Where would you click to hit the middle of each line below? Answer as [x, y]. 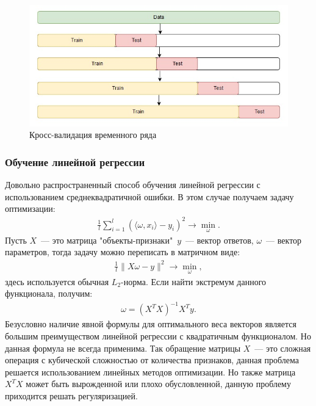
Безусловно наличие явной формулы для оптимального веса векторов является [151, 324]
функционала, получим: [49, 293]
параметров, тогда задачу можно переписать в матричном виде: [123, 252]
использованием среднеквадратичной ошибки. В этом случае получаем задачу [149, 196]
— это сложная [283, 348]
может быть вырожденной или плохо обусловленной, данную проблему [158, 384]
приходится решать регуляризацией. [71, 396]
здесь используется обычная [57, 281]
